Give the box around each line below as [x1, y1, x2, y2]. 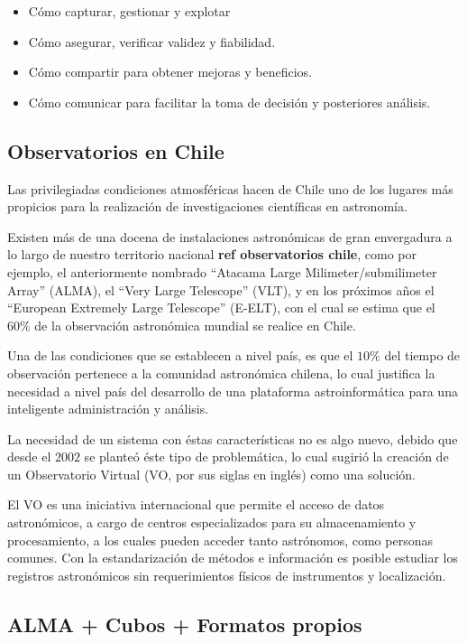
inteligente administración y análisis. [7, 399, 209, 418]
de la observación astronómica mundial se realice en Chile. [34, 315, 356, 334]
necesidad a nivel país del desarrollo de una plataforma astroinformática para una [7, 381, 458, 400]
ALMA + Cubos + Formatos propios [7, 610, 362, 638]
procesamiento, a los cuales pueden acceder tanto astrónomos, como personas [7, 530, 433, 549]
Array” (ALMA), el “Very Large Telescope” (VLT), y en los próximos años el [7, 280, 435, 299]
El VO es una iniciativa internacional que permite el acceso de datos [7, 495, 385, 514]
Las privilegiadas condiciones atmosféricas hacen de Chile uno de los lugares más [7, 179, 453, 198]
